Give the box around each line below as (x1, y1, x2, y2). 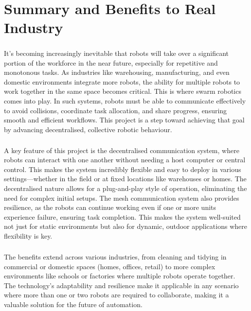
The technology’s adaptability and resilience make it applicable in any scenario (4, 280, 239, 290)
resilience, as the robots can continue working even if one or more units (4, 202, 216, 212)
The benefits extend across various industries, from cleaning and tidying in (4, 251, 227, 261)
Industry (4, 17, 63, 37)
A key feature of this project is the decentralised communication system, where (4, 145, 239, 155)
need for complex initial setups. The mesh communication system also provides (4, 192, 239, 203)
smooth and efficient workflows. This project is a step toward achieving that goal (4, 115, 245, 125)
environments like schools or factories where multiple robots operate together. (4, 271, 235, 281)
